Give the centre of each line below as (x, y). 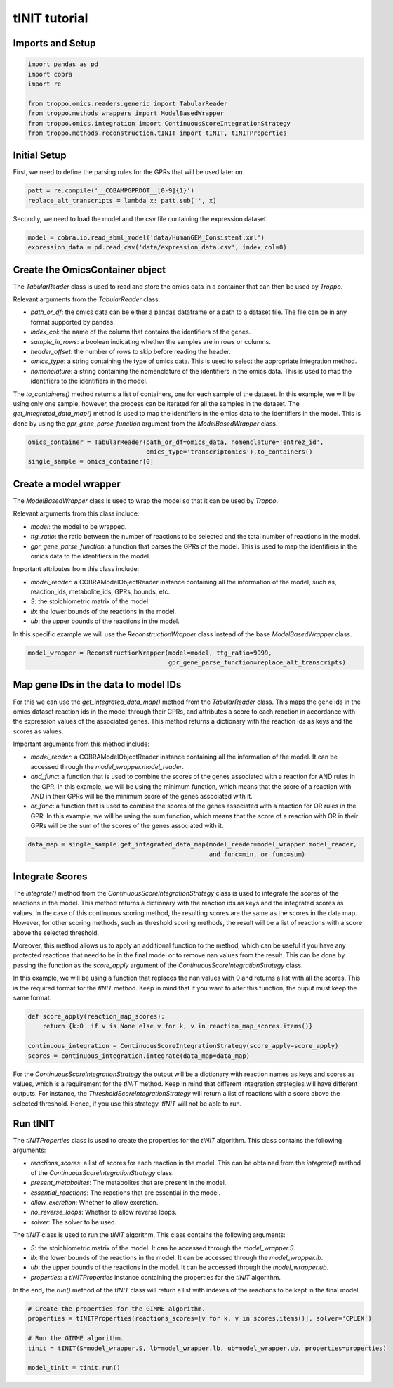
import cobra (50, 74)
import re (45, 84)
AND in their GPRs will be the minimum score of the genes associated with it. (141, 797)
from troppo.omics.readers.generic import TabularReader (128, 103)
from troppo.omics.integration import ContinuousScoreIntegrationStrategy (159, 123)
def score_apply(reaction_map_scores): (96, 1016)
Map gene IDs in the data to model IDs (97, 685)
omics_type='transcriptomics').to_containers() (229, 452)
